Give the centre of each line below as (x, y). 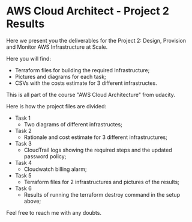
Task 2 (23, 131)
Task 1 (23, 118)
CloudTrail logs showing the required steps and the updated (98, 150)
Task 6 (23, 188)
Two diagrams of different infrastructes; (73, 124)
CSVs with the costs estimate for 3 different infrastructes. (86, 83)
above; (32, 201)
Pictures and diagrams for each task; (60, 76)
